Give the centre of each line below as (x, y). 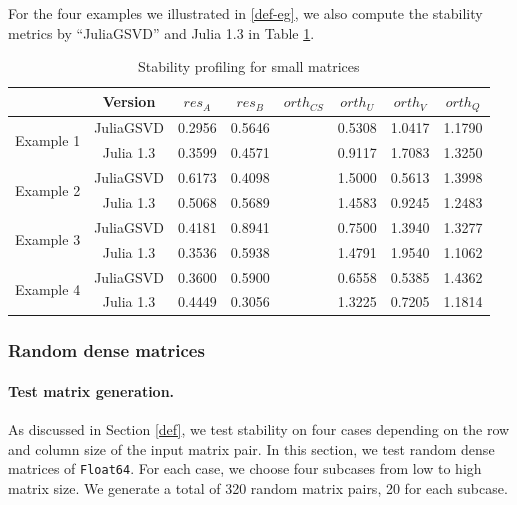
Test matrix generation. (91, 390)
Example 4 (48, 288)
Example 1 (48, 139)
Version (129, 101)
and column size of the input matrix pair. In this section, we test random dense (251, 448)
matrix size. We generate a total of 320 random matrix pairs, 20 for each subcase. (258, 487)
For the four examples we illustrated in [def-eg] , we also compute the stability (245, 13)
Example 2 (48, 189)
